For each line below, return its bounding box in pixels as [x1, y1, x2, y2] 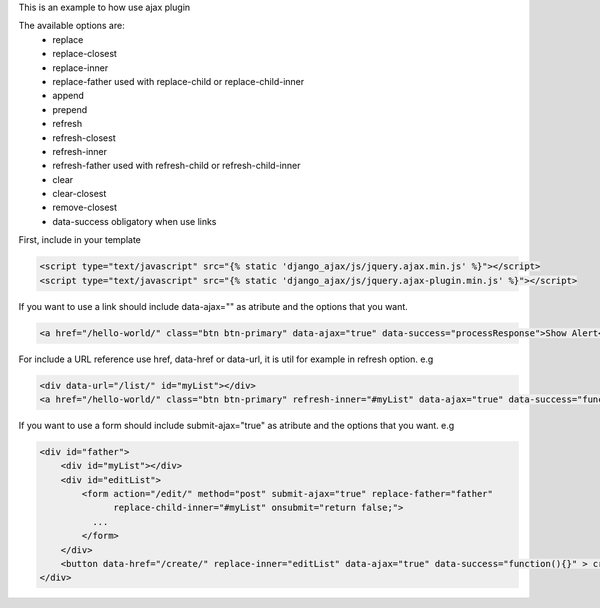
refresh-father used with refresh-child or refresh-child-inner [52, 160, 301, 172]
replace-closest [52, 48, 117, 60]
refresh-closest [52, 131, 116, 144]
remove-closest [52, 201, 118, 214]
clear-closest [52, 188, 107, 200]
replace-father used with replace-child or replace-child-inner [52, 75, 305, 87]
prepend [52, 103, 88, 115]
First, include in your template [18, 234, 142, 246]
